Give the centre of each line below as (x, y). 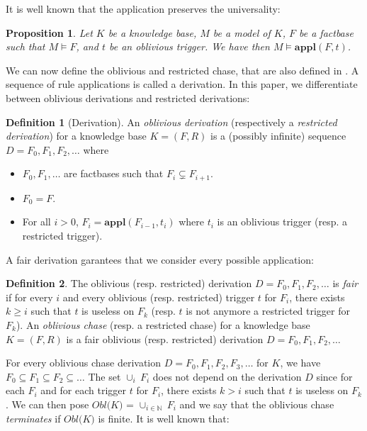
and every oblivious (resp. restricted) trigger (159, 297)
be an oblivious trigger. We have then (189, 46)
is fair (345, 283)
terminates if (33, 418)
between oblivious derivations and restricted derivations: (128, 97)
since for (334, 376)
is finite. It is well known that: (164, 418)
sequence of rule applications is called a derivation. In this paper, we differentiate (182, 84)
